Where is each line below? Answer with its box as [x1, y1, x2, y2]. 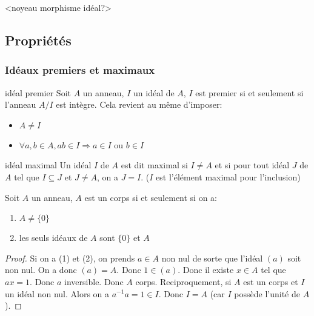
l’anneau [5, 98, 36, 111]
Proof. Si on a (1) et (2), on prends [5, 251, 135, 264]
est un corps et [243, 275, 298, 288]
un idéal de [133, 86, 175, 99]
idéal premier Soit [5, 86, 71, 99]
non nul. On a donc [5, 263, 77, 276]
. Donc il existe [178, 263, 234, 276]
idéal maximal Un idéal [5, 159, 92, 171]
